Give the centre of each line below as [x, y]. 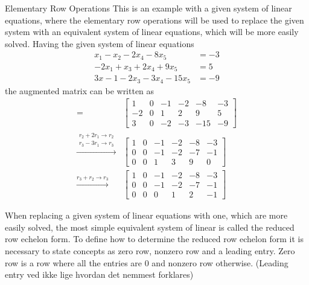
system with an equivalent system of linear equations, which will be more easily [152, 32]
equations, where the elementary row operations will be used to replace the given [154, 20]
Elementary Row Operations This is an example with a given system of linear [148, 8]
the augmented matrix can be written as [80, 90]
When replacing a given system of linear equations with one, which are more [146, 215]
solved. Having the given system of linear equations [100, 43]
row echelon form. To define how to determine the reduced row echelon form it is [154, 239]
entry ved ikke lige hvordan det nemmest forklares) [99, 274]
